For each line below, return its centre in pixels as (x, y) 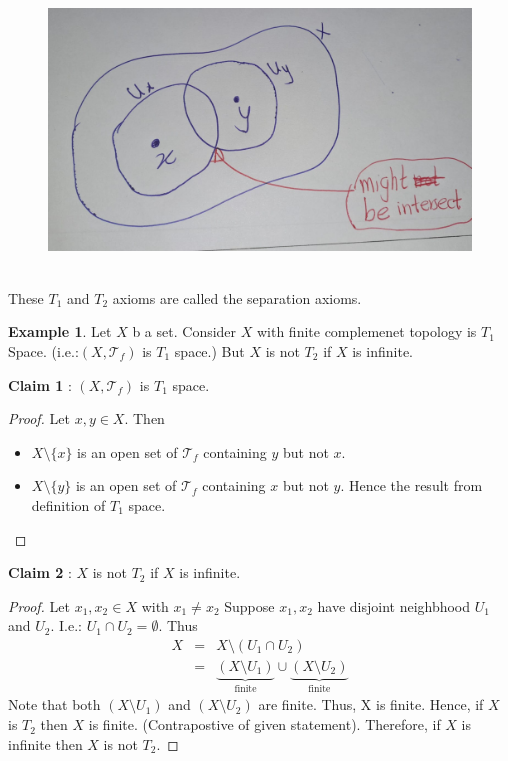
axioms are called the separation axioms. (237, 297)
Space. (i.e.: (43, 351)
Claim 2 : (40, 572)
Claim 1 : (40, 384)
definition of (68, 504)
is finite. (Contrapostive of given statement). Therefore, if (264, 724)
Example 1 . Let (60, 331)
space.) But (209, 351)
